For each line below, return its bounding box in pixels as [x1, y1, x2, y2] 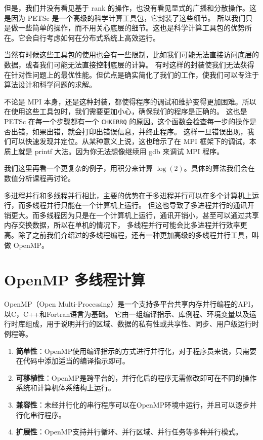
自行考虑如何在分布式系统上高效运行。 [32, 32, 160, 43]
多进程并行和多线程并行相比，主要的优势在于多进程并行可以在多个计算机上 [4, 190, 252, 200]
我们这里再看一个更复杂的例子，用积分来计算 [4, 163, 153, 173]
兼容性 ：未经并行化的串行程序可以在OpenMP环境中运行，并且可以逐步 [16, 399, 250, 410]
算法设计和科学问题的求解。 [4, 79, 96, 90]
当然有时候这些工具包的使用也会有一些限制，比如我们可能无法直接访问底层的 [4, 49, 259, 60]
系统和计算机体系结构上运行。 [16, 382, 115, 393]
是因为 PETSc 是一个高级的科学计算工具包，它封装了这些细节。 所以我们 [4, 12, 246, 23]
